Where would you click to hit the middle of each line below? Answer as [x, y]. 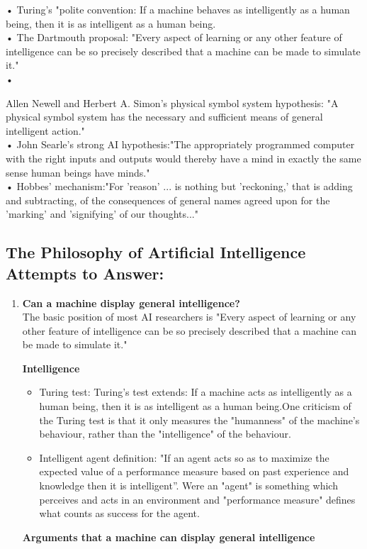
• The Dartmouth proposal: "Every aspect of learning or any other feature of [174, 37]
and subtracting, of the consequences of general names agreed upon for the [168, 200]
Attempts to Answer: [85, 273]
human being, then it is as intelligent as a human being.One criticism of [195, 406]
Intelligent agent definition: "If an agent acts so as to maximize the [184, 457]
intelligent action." [45, 130]
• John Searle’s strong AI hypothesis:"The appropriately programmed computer [180, 144]
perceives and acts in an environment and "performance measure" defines [197, 499]
